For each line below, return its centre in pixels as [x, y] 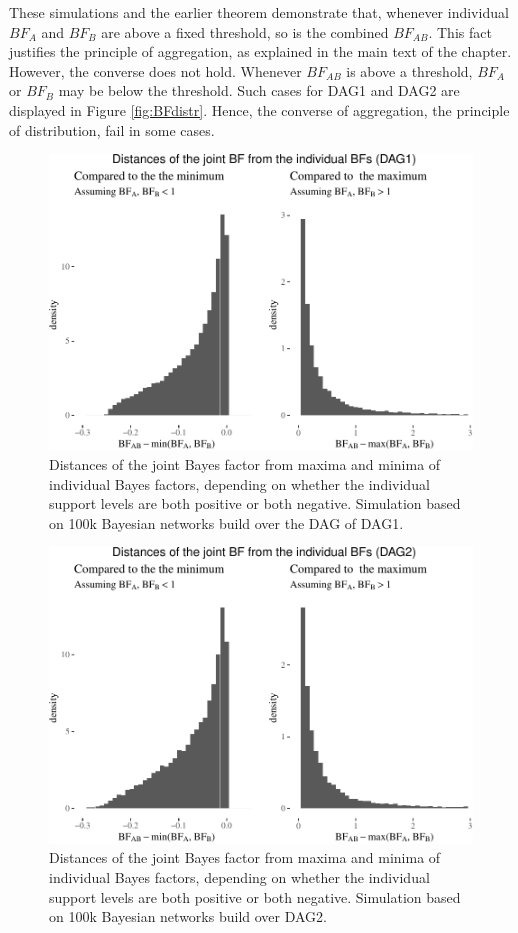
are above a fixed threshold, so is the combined [245, 31]
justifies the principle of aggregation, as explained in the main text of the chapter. [260, 51]
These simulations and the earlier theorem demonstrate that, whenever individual [259, 12]
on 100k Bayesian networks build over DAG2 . [188, 916]
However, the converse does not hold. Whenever [155, 70]
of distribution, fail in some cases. [112, 129]
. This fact [460, 31]
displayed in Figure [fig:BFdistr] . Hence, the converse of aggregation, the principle [259, 109]
